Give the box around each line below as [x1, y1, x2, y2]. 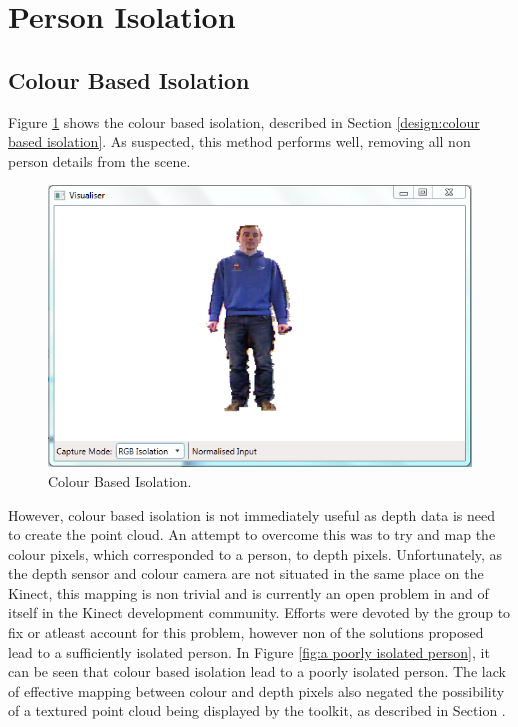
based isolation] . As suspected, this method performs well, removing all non [8, 131, 471, 152]
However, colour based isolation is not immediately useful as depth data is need [8, 504, 496, 525]
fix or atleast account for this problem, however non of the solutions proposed [8, 622, 484, 643]
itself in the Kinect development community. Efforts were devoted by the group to [8, 602, 511, 623]
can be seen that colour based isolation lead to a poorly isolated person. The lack [8, 661, 506, 682]
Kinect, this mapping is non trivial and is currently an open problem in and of [8, 582, 489, 603]
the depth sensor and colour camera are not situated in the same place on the [8, 563, 484, 584]
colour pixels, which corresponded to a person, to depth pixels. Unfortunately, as [8, 543, 503, 564]
